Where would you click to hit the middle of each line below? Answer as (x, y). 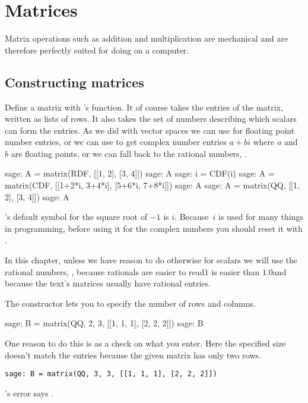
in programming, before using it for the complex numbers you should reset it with (154, 228)
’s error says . (29, 393)
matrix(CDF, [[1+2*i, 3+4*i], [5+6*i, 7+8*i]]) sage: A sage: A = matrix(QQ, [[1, (152, 185)
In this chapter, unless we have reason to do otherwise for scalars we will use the (151, 260)
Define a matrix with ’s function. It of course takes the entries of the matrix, (144, 107)
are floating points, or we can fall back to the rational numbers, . (129, 153)
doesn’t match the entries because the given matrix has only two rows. (133, 355)
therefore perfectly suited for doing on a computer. (97, 50)
